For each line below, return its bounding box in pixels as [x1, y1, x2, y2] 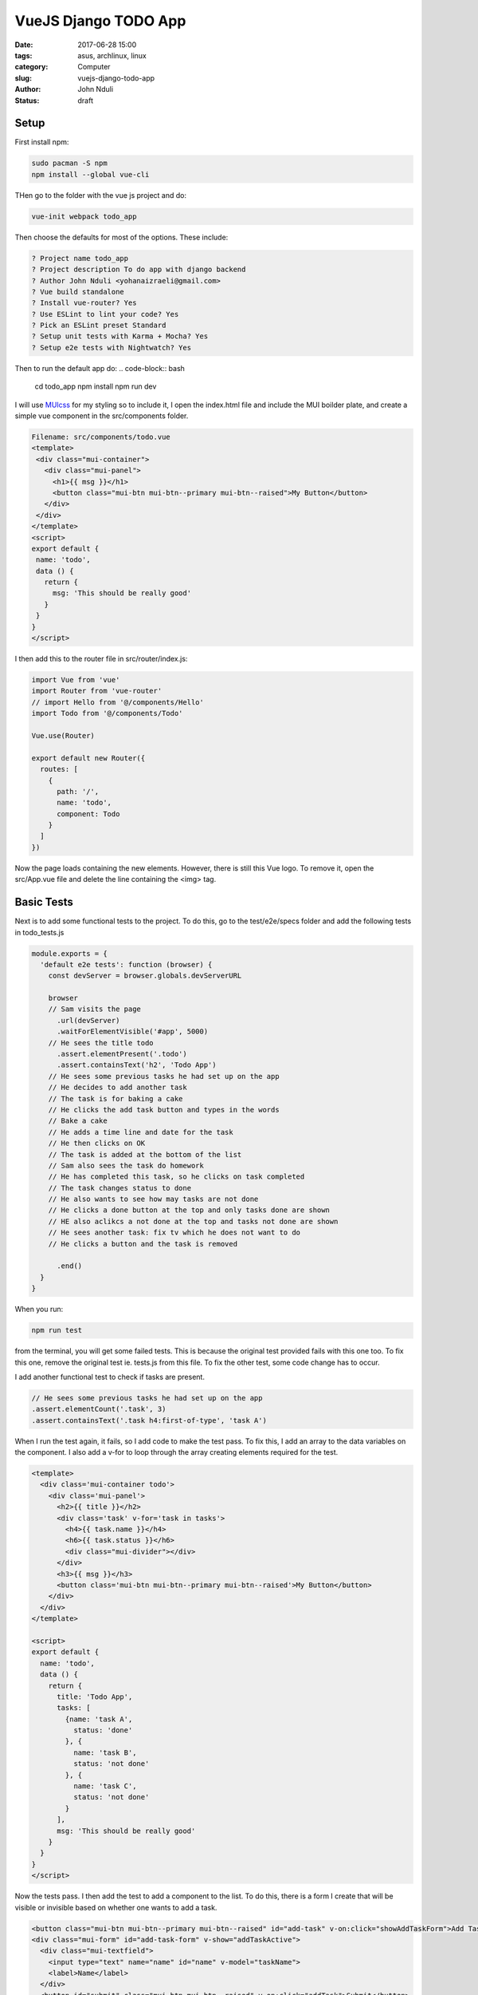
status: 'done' [72, 1726, 133, 1735]
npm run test [31, 1325, 83, 1335]
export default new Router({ [31, 753, 146, 762]
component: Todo [57, 809, 120, 818]
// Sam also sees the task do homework [48, 1161, 205, 1170]
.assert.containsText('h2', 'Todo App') [57, 1061, 217, 1069]
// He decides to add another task [48, 1083, 187, 1092]
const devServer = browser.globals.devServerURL [48, 971, 242, 981]
